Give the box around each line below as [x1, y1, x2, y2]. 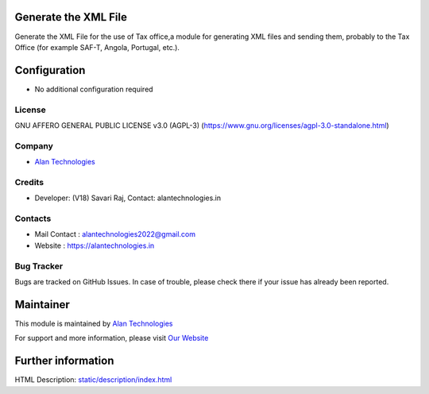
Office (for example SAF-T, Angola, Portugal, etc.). [14, 42, 180, 52]
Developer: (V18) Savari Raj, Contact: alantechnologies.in [34, 193, 222, 203]
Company [14, 140, 53, 151]
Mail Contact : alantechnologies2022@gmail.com [34, 230, 196, 239]
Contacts [14, 213, 52, 224]
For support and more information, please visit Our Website [14, 334, 209, 343]
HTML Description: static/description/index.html [14, 375, 172, 384]
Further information [14, 354, 114, 368]
